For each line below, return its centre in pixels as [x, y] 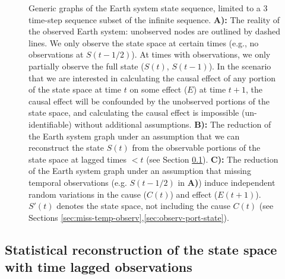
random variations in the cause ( [88, 194]
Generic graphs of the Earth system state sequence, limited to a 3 [148, 8]
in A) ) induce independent [227, 182]
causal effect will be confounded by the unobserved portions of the [149, 101]
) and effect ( [194, 194]
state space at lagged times [78, 159]
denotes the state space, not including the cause [143, 206]
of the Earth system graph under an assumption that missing [140, 171]
